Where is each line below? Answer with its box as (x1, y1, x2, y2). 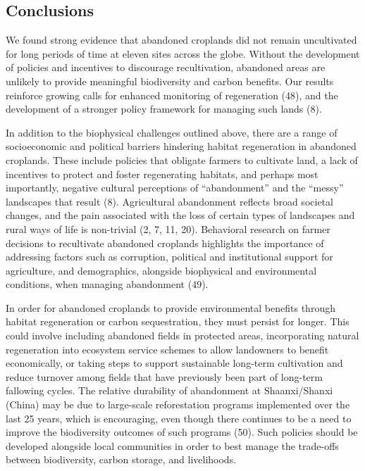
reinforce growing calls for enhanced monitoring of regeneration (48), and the (6, 87, 338, 102)
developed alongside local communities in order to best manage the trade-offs (6, 438, 339, 453)
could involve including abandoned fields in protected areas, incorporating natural (6, 328, 359, 343)
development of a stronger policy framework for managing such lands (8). (6, 101, 322, 116)
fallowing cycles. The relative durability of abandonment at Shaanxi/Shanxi (6, 383, 333, 398)
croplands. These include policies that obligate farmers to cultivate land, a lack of (6, 152, 358, 167)
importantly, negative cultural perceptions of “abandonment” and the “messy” (6, 180, 344, 195)
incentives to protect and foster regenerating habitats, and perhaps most (6, 166, 318, 181)
